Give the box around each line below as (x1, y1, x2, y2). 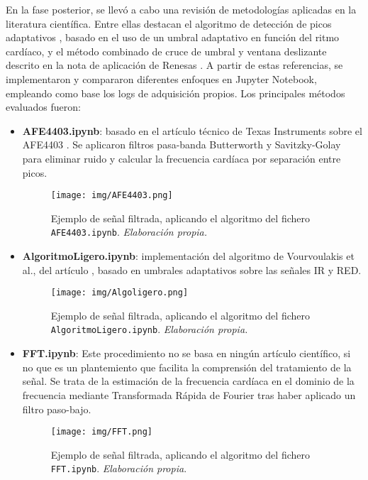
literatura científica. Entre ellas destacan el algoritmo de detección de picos (6, 16, 332, 31)
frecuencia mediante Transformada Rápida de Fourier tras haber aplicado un (22, 387, 356, 402)
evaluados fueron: (6, 99, 81, 114)
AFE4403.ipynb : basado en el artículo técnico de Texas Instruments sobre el (22, 123, 362, 138)
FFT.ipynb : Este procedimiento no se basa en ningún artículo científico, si (22, 346, 351, 361)
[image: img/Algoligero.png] (50, 288, 189, 298)
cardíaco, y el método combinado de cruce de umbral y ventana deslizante (6, 43, 327, 58)
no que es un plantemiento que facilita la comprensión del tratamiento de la (22, 359, 352, 374)
